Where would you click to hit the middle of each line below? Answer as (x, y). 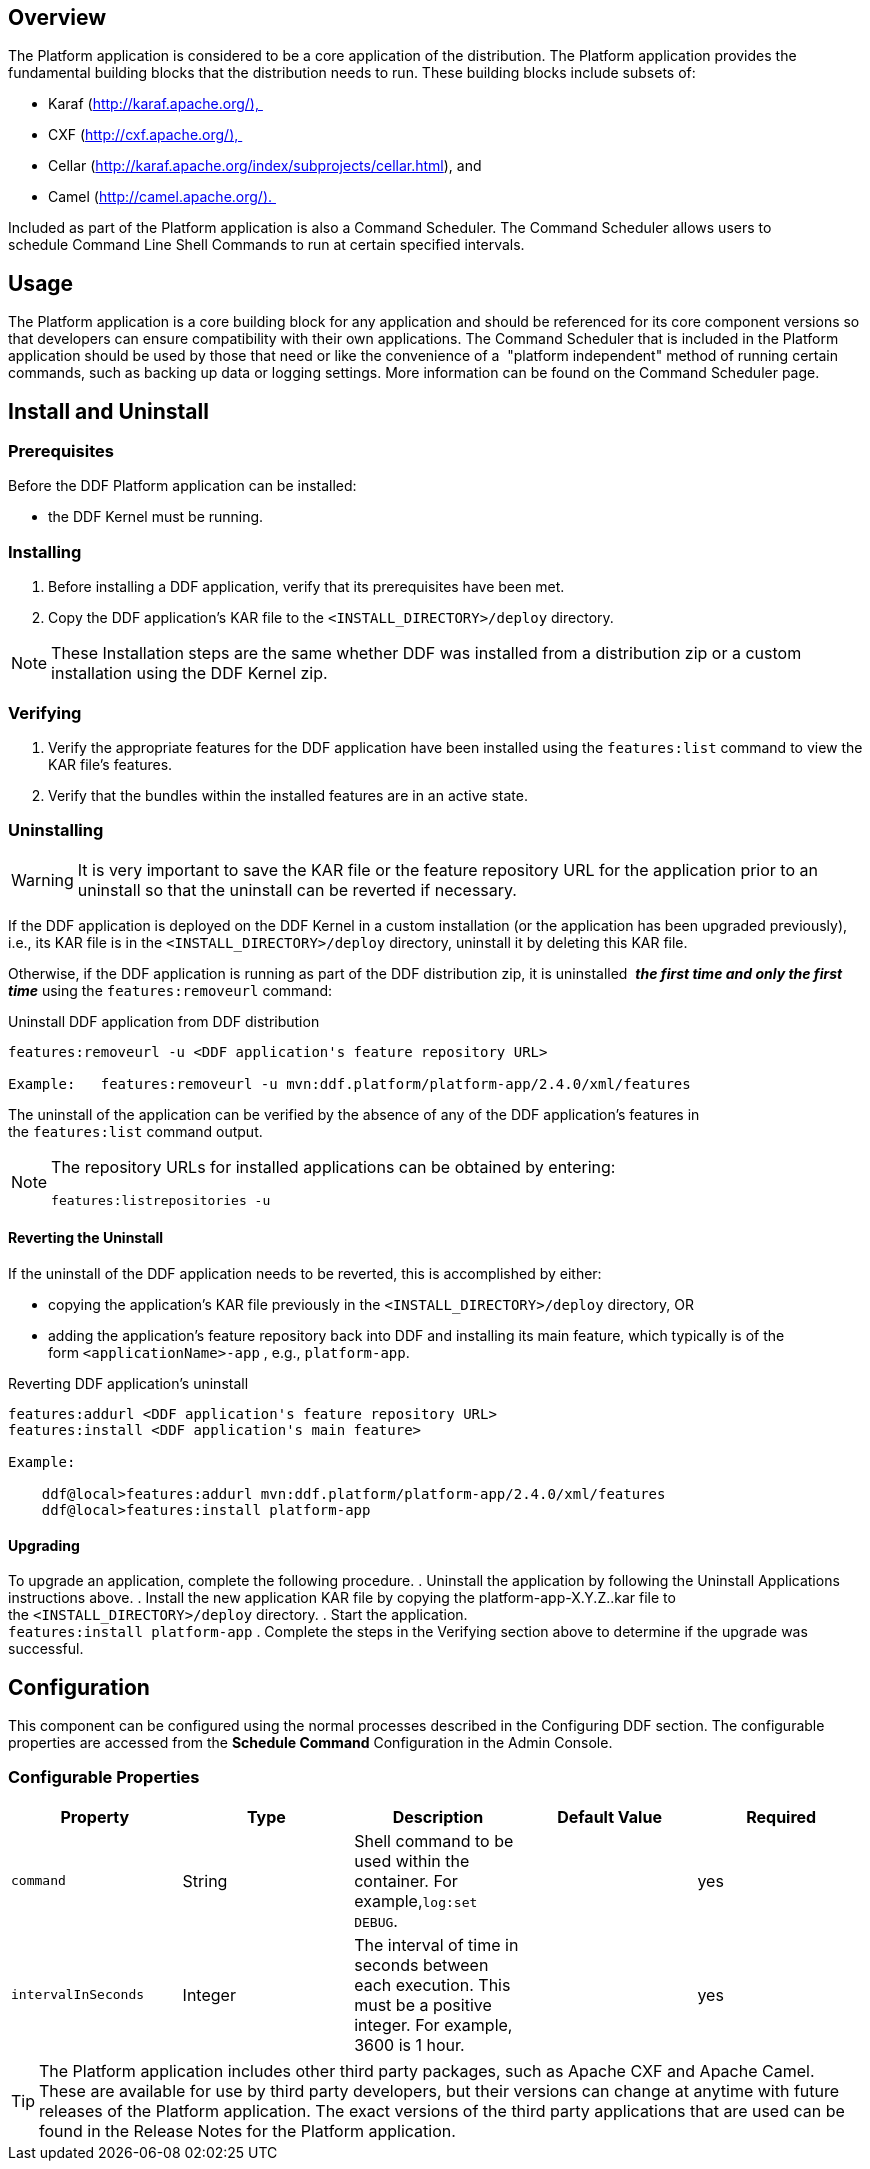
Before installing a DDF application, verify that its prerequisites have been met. (306, 587)
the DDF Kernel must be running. (156, 517)
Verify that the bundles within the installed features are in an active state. (288, 795)
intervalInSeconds (78, 1995)
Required (781, 1816)
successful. (46, 1649)
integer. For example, (433, 2024)
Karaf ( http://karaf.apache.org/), (153, 104)
